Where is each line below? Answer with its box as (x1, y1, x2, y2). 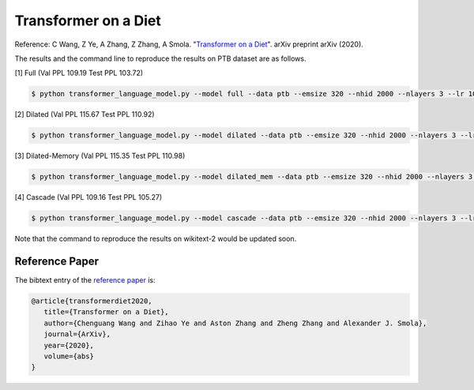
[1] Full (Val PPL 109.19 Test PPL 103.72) (14, 68, 144, 78)
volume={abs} (43, 352, 95, 361)
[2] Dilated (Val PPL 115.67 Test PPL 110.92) (14, 110, 155, 119)
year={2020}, (43, 340, 95, 350)
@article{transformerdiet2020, (31, 297, 153, 306)
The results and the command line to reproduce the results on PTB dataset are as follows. (14, 54, 307, 63)
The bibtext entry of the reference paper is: (14, 276, 156, 285)
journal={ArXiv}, (43, 330, 111, 339)
